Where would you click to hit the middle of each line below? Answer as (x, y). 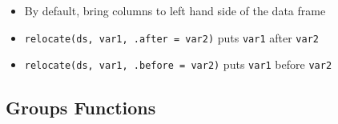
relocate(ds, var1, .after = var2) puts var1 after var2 (171, 37)
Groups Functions (81, 108)
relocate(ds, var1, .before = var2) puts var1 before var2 (178, 64)
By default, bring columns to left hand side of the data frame (175, 10)
